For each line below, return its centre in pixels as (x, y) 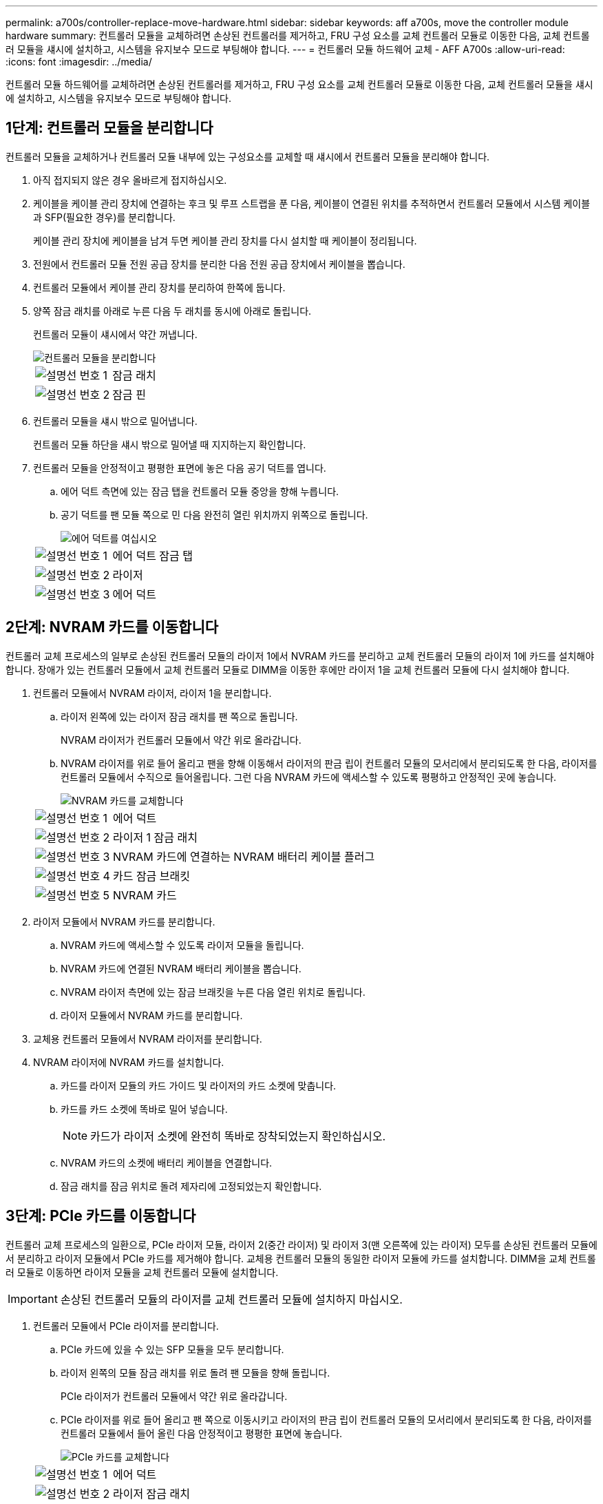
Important (33, 1298)
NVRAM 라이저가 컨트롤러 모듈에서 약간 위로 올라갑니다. (181, 740)
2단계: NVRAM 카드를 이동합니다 (112, 627)
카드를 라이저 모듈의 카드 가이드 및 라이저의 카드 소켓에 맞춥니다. (199, 1085)
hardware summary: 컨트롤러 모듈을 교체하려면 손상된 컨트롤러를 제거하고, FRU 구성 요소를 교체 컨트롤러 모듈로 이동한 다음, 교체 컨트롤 (298, 35)
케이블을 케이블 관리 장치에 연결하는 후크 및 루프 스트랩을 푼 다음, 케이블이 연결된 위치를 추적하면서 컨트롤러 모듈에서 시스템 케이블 (312, 203)
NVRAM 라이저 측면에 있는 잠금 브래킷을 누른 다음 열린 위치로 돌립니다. (213, 992)
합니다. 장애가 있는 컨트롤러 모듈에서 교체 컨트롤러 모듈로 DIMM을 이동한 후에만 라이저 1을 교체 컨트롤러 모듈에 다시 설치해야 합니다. (288, 669)
